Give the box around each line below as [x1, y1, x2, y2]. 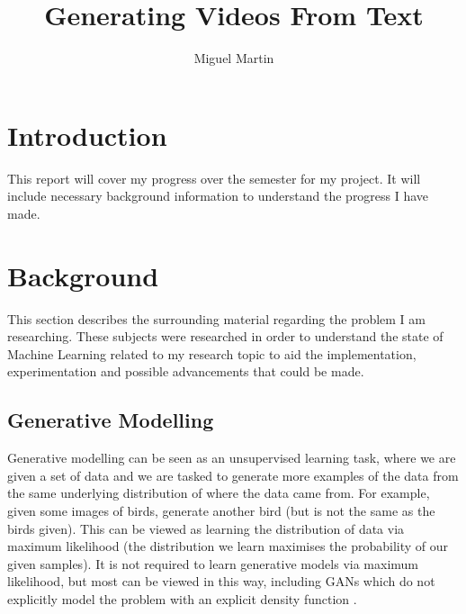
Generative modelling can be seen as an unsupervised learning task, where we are [7, 448, 456, 467]
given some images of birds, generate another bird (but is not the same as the [7, 501, 435, 519]
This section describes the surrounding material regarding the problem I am [7, 309, 426, 328]
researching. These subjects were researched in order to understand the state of [7, 327, 444, 346]
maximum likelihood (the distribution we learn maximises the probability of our [7, 537, 449, 555]
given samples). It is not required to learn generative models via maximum [7, 554, 418, 573]
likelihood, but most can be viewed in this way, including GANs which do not [7, 572, 435, 591]
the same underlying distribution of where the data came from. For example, [7, 483, 430, 502]
